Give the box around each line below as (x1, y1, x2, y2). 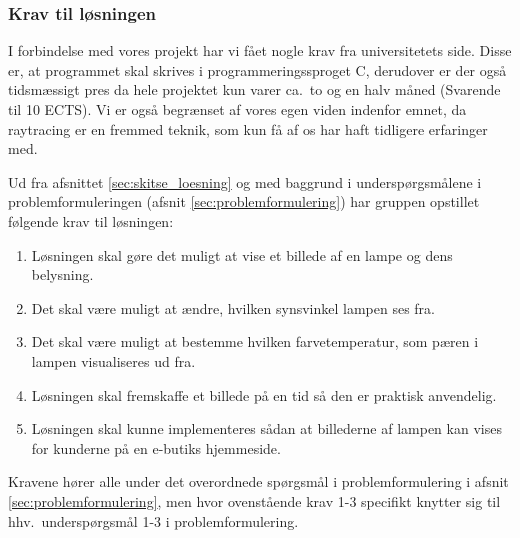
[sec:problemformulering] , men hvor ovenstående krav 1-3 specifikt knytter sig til (8, 490, 501, 511)
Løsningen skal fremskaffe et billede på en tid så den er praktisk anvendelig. (31, 384, 497, 405)
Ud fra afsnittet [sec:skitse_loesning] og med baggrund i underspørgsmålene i (8, 171, 482, 192)
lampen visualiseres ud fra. (31, 350, 196, 371)
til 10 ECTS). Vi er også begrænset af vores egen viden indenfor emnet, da (8, 99, 467, 119)
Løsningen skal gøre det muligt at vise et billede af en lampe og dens (31, 244, 453, 265)
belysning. (31, 264, 94, 285)
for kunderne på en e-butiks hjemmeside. (31, 437, 281, 458)
